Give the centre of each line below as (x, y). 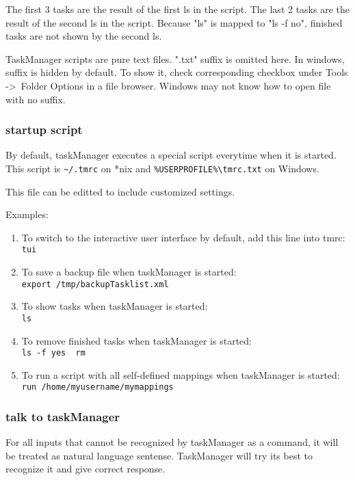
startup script (44, 130)
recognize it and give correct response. (86, 469)
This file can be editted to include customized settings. (120, 191)
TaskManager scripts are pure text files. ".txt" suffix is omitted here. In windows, (175, 58)
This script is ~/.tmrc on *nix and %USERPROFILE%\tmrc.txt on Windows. (162, 168)
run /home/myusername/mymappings (97, 387)
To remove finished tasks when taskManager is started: (136, 340)
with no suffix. (36, 99)
